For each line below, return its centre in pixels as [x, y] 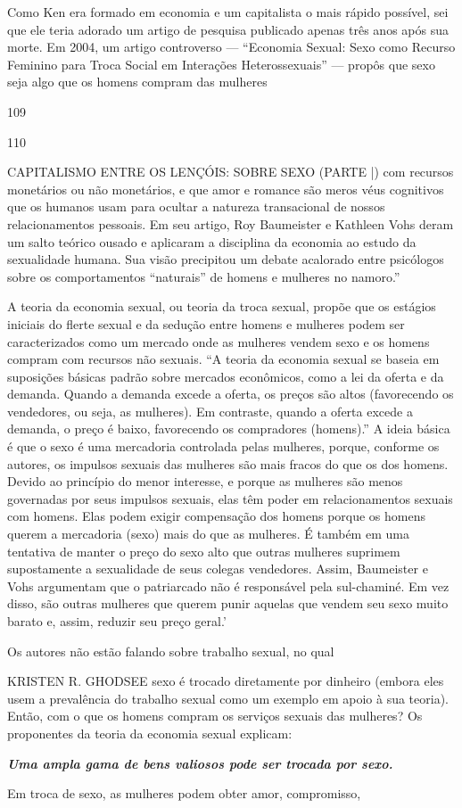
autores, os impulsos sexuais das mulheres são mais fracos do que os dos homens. [228, 463]
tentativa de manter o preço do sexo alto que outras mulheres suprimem [204, 551]
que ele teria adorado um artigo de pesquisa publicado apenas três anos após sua [228, 29]
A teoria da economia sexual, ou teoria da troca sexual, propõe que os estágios [222, 306]
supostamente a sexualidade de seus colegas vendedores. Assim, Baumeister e [218, 569]
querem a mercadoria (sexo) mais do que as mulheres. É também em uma [208, 534]
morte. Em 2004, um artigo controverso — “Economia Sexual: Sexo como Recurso [231, 47]
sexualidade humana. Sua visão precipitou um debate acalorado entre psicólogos [226, 259]
